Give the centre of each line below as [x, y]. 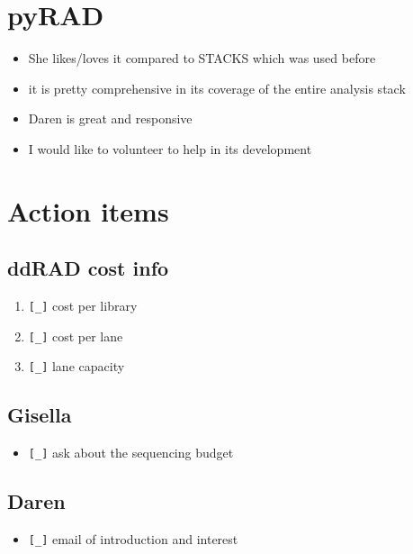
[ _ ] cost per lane [76, 336]
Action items [88, 210]
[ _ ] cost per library [83, 306]
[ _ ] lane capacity [76, 366]
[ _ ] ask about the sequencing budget [131, 453]
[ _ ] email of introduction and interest [133, 539]
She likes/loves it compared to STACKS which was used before [202, 58]
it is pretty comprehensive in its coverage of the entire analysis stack [217, 88]
